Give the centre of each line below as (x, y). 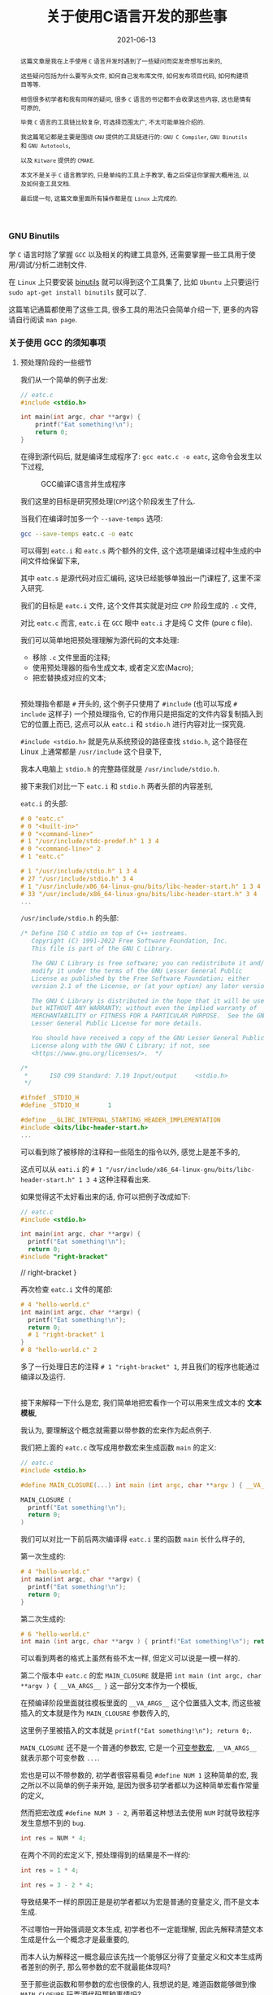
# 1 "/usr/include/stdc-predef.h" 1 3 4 (89, 842)
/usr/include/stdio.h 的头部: (69, 918)
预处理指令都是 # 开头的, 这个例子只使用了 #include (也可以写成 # (129, 703)
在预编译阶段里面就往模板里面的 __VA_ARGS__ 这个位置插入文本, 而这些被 (141, 1703)
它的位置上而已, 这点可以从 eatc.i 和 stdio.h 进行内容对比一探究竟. (133, 724)
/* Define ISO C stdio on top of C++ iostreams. (104, 934)
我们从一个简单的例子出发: (64, 379)
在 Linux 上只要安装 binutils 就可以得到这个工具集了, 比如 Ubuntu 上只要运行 (134, 282)
